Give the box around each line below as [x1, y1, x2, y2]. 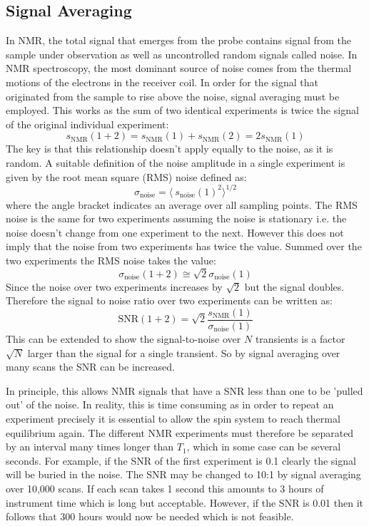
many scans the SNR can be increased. [6, 359, 175, 374]
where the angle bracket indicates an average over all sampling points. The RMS [6, 197, 358, 212]
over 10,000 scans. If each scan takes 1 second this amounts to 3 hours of [6, 480, 324, 495]
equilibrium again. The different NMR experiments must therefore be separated [6, 425, 354, 440]
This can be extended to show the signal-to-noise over [6, 331, 241, 346]
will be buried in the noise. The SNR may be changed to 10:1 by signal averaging [6, 467, 361, 482]
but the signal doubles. [244, 279, 345, 294]
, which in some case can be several [186, 439, 341, 454]
